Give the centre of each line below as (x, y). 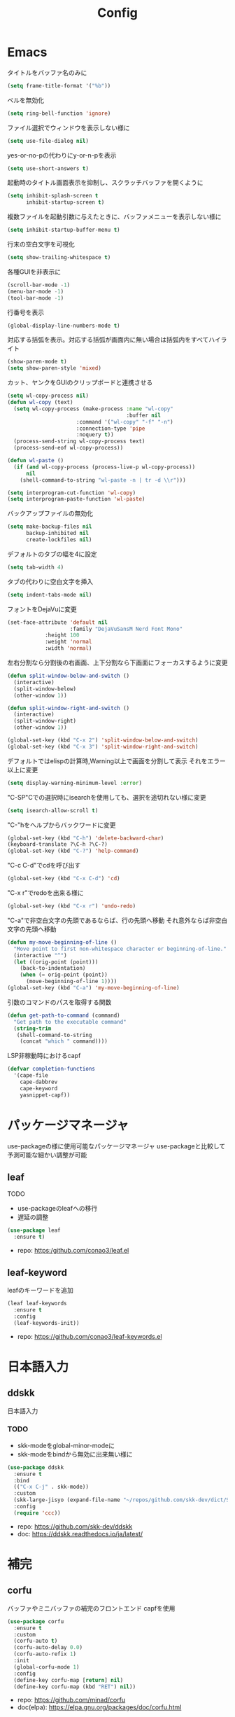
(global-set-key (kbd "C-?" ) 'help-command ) (73, 851)
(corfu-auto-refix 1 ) (45, 1654)
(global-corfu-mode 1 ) (47, 1667)
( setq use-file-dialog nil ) (48, 141)
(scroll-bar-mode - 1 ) (39, 285)
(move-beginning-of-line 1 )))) (71, 982)
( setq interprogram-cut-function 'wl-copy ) (72, 493)
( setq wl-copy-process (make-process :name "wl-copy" (93, 409)
